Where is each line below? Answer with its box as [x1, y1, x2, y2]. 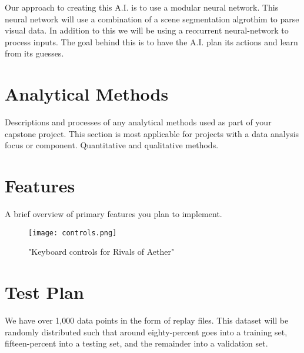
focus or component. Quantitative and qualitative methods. [5, 139, 219, 151]
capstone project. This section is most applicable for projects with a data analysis [5, 127, 299, 139]
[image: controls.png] [28, 228, 117, 237]
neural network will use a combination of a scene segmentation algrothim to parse [5, 12, 299, 25]
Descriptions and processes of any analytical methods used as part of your [5, 116, 272, 128]
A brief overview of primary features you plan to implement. [5, 208, 222, 219]
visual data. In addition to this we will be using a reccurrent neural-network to [5, 24, 289, 36]
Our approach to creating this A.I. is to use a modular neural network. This [5, 1, 279, 13]
